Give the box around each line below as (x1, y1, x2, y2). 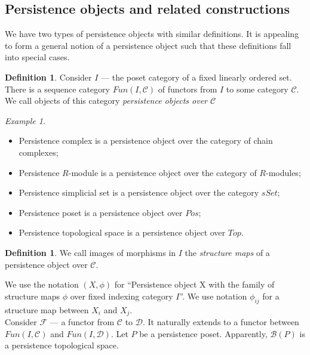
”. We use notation (179, 289, 247, 302)
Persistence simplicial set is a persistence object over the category (19, 186, 259, 199)
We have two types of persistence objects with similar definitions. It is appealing (5, 27, 299, 40)
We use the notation (5, 278, 79, 291)
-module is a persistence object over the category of (68, 166, 257, 178)
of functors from (158, 82, 217, 95)
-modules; (265, 166, 301, 178)
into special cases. (5, 51, 70, 63)
